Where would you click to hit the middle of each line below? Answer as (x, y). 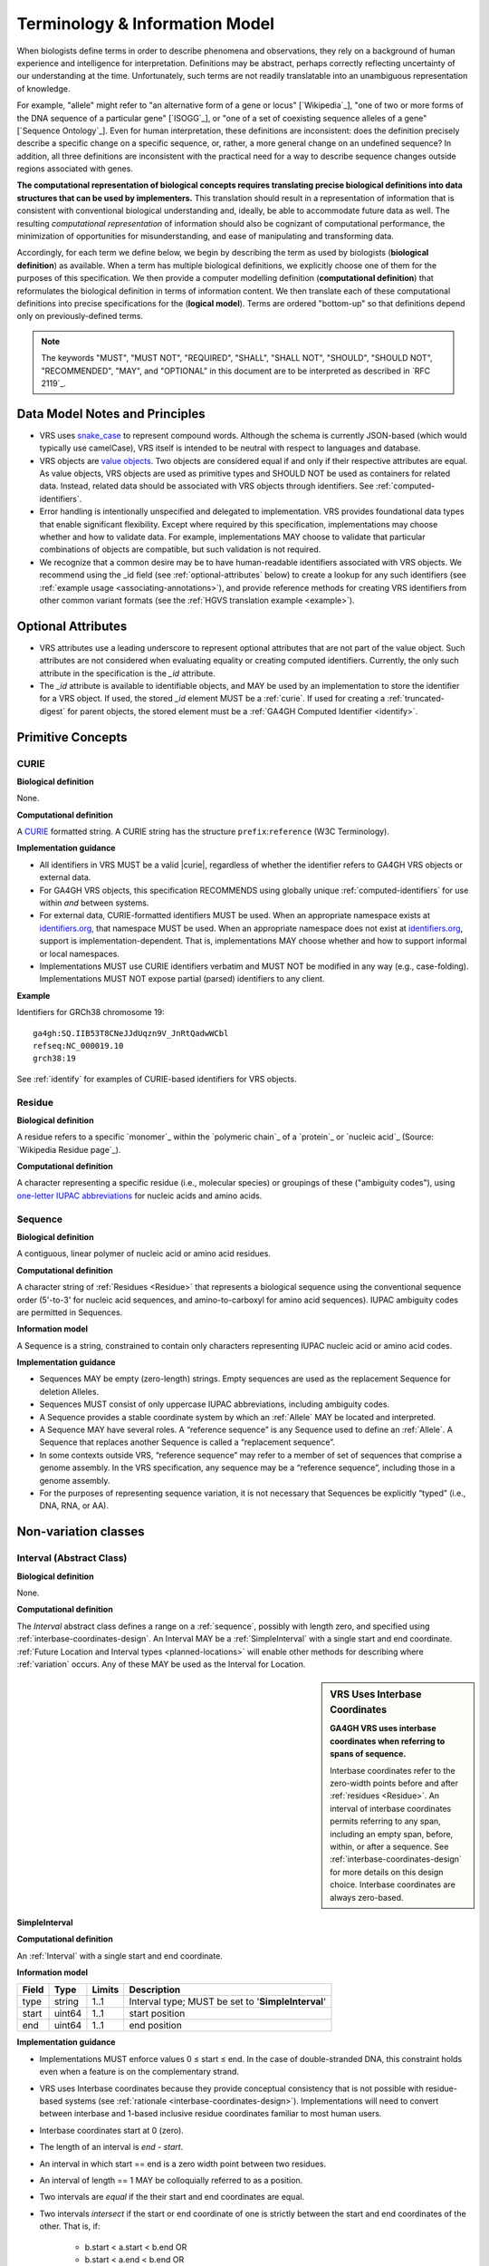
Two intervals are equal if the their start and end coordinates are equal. (172, 2197)
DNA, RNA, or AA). (74, 1506)
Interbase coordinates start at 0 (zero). (112, 2130)
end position (156, 2026)
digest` (53, 711)
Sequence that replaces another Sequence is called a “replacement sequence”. (187, 1442)
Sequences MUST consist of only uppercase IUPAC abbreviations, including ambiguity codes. (214, 1404)
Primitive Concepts (72, 737)
